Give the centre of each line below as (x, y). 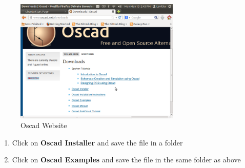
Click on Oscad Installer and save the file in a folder (97, 142)
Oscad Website (44, 125)
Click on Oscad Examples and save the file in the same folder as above (126, 160)
